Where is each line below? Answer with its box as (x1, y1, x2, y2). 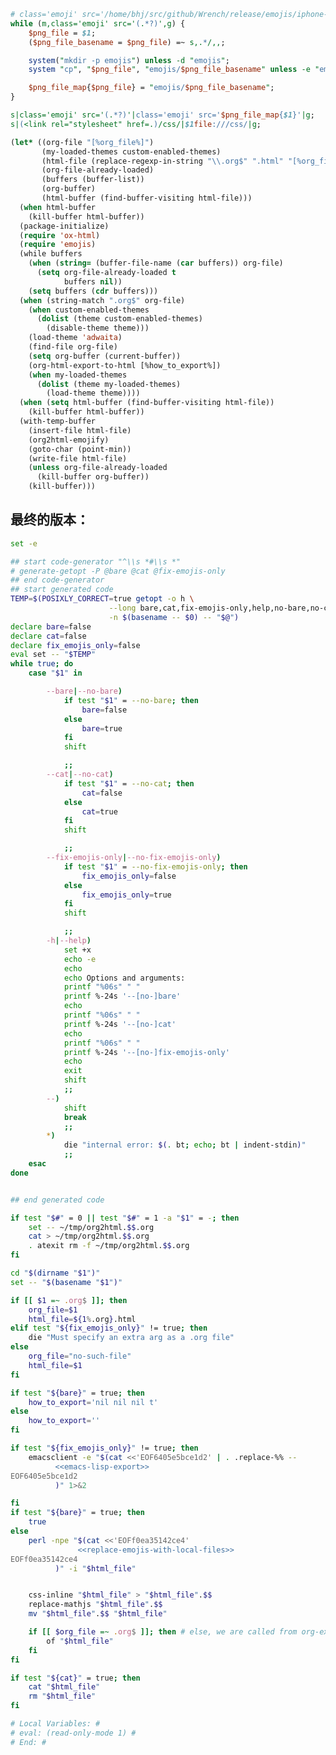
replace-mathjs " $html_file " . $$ (28, 1600, 163, 1610)
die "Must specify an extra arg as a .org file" (28, 1333, 235, 1343)
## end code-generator (10, 575, 105, 585)
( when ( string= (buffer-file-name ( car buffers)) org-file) (28, 258, 284, 269)
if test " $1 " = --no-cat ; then (63, 778, 195, 789)
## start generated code (10, 585, 114, 595)
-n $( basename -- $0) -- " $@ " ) (108, 612, 240, 622)
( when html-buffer (19, 202, 97, 212)
